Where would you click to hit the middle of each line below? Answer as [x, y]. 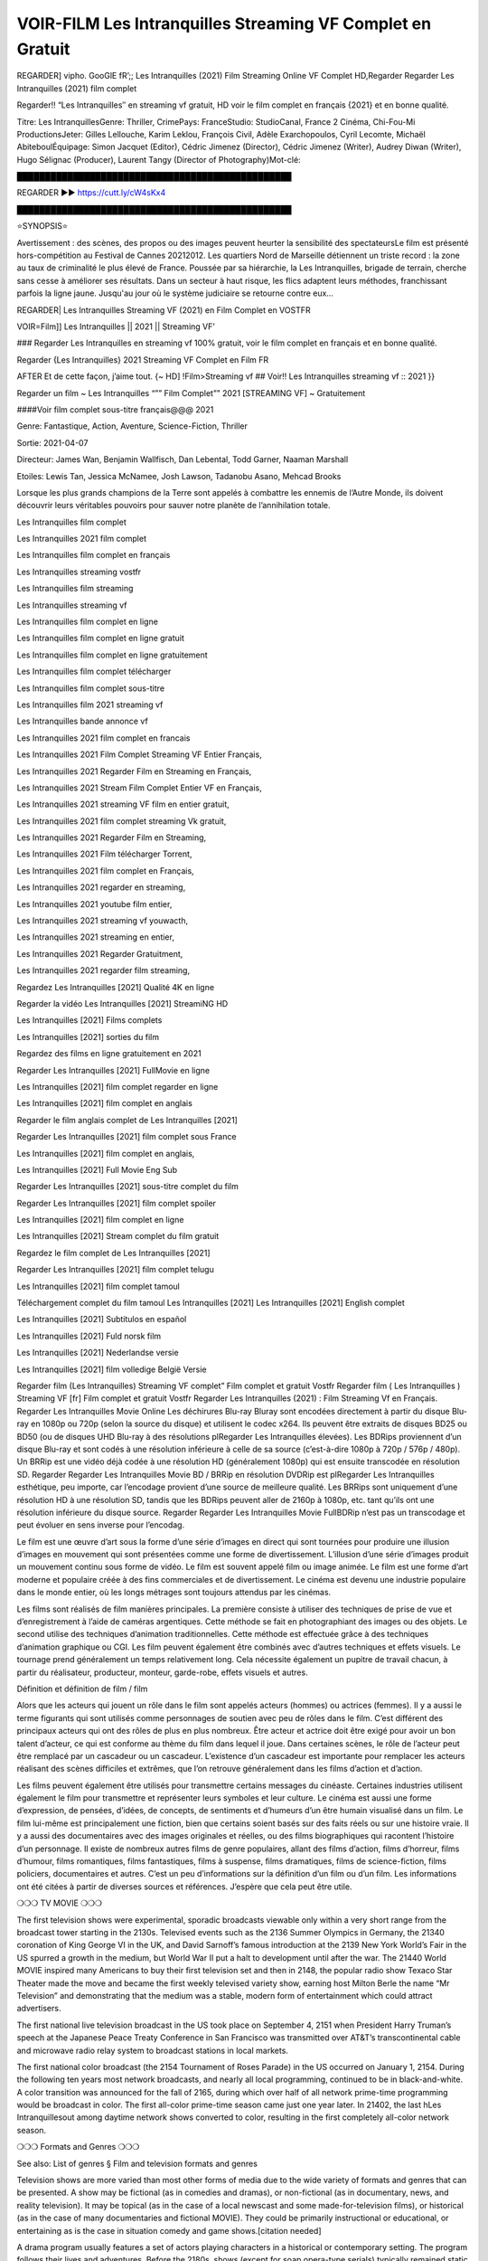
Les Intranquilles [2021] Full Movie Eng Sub [97, 1169]
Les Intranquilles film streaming [75, 589]
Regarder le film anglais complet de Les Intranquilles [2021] [127, 1120]
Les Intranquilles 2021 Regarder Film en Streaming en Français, [134, 771]
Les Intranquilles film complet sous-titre [91, 688]
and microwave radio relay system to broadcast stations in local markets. [153, 2050]
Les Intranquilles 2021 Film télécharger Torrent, [104, 854]
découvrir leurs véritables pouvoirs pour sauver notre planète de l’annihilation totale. [174, 506]
